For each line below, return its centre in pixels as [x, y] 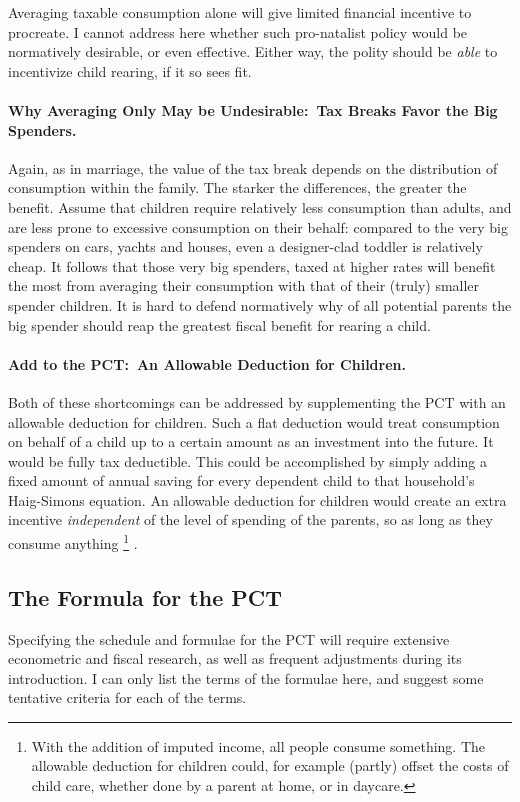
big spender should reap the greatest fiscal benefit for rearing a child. [219, 324]
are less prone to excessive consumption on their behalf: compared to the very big [258, 226]
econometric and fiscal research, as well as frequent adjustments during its [235, 658]
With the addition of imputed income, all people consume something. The [258, 745]
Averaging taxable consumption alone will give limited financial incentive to [240, 12]
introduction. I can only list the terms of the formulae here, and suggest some [246, 677]
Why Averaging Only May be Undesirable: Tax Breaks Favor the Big [253, 109]
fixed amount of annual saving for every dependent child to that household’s [241, 480]
